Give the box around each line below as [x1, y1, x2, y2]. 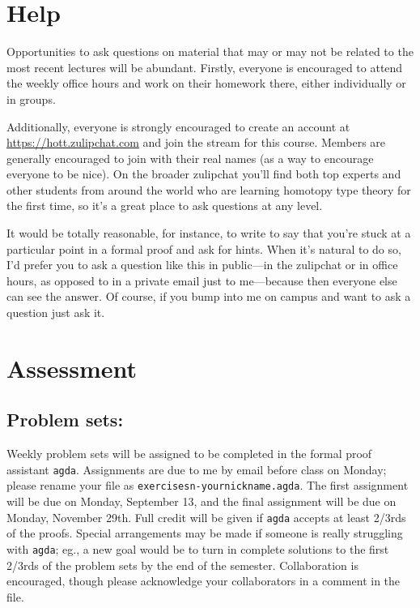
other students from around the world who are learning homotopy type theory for [6, 181, 411, 198]
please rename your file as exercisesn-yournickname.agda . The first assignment [6, 477, 409, 494]
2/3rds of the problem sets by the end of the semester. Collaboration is [6, 556, 358, 573]
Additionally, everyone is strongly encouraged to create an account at [6, 118, 350, 135]
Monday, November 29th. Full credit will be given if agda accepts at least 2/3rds [6, 508, 406, 525]
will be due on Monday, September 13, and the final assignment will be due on [6, 493, 397, 510]
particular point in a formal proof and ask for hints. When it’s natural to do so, [6, 240, 401, 257]
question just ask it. [6, 304, 105, 321]
